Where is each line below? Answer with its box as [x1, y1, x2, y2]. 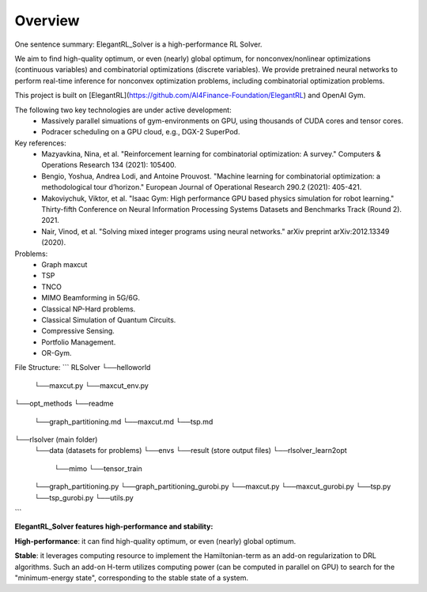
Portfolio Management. [41, 337, 116, 347]
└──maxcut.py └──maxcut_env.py [34, 380, 149, 390]
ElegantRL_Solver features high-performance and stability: [14, 522, 213, 531]
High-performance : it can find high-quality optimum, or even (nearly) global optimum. [14, 536, 297, 545]
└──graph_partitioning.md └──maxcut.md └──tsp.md [34, 417, 213, 426]
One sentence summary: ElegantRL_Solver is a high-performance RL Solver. [14, 40, 263, 49]
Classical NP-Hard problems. [41, 304, 136, 314]
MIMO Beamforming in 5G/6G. [41, 293, 140, 303]
